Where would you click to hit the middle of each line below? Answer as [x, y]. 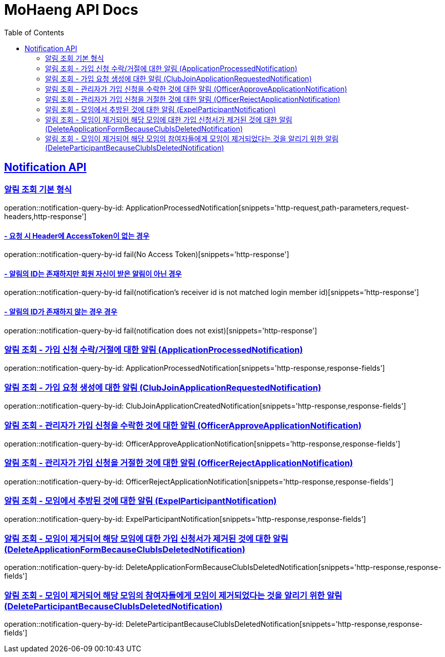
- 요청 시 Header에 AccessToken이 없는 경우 [77, 236]
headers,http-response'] [45, 216]
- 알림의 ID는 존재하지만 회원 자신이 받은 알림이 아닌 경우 [93, 273]
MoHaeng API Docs [71, 10]
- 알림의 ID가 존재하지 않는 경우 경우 [61, 312]
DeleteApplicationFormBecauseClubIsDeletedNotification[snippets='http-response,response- [283, 567]
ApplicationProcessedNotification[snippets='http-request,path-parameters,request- [267, 207]
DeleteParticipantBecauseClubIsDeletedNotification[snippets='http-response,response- [274, 624]
